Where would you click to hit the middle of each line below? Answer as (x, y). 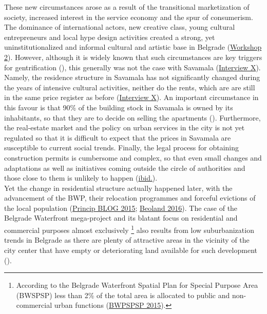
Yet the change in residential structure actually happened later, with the (118, 188)
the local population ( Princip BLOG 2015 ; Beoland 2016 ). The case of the (121, 208)
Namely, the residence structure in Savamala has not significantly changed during (132, 77)
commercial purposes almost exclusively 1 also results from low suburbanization (129, 229)
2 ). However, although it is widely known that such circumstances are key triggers (133, 57)
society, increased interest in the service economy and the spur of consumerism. (129, 17)
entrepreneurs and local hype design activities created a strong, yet (110, 37)
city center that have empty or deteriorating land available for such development (131, 250)
